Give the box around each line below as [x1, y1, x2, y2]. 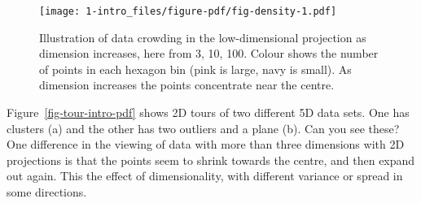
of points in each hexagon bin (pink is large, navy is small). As [39, 60, 352, 77]
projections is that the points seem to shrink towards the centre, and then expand [7, 151, 415, 168]
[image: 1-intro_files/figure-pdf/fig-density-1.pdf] [39, 6, 337, 17]
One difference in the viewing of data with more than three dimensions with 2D [7, 136, 405, 153]
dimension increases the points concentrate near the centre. [39, 76, 335, 93]
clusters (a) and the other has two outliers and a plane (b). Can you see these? [7, 119, 400, 136]
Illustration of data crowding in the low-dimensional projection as [39, 28, 366, 45]
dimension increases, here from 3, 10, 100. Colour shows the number [39, 45, 379, 62]
